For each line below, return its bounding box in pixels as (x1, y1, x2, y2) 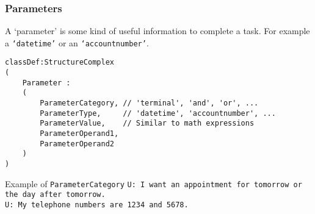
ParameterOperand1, (40, 129, 119, 138)
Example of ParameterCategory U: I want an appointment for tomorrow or (5, 177, 302, 190)
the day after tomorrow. (5, 190, 106, 199)
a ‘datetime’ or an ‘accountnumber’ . (5, 36, 149, 49)
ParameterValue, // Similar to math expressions (40, 119, 255, 128)
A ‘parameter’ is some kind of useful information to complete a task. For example (5, 24, 310, 37)
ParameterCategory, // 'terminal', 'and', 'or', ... (40, 99, 259, 108)
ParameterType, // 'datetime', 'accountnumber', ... (40, 109, 276, 118)
